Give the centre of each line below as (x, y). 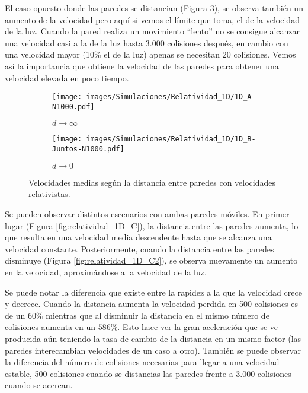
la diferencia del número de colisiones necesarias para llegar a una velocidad (142, 362)
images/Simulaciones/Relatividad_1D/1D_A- (171, 97)
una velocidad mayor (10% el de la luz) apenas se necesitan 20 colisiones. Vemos (150, 54)
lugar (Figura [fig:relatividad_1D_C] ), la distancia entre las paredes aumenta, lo (152, 225)
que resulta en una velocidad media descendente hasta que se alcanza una (138, 237)
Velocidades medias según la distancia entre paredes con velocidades (152, 182)
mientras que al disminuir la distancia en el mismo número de (158, 315)
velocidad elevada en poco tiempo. (67, 77)
